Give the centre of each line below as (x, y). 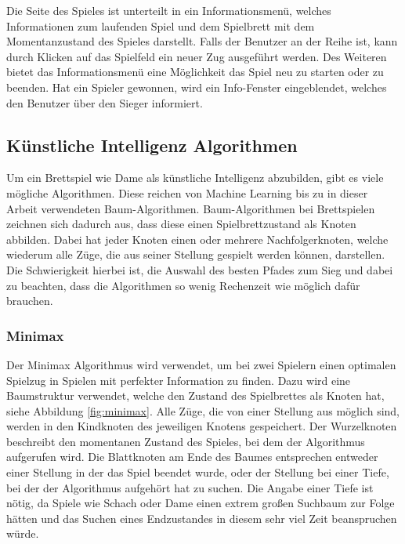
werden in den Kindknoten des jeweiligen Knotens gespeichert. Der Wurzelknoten (202, 426)
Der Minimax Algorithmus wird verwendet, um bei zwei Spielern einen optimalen (201, 364)
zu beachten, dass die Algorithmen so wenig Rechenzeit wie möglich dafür (183, 285)
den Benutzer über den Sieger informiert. (105, 102)
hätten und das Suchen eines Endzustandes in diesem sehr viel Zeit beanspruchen (202, 518)
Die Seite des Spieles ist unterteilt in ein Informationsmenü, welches (169, 10)
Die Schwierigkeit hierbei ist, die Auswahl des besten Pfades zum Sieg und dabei (200, 269)
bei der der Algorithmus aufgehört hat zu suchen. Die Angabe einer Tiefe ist (190, 487)
